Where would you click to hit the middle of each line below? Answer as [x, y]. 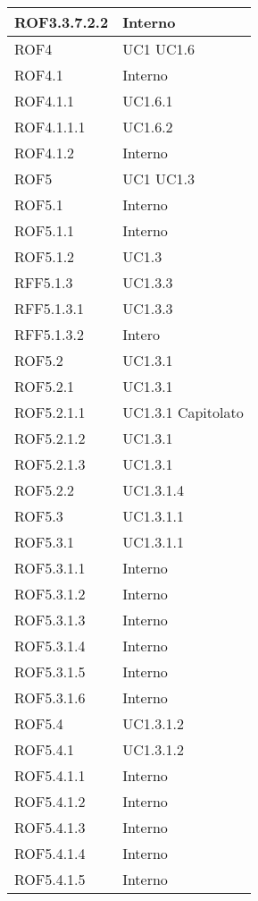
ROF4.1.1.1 [50, 127]
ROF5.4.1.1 [50, 775]
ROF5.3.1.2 [50, 594]
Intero [141, 334]
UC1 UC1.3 [159, 178]
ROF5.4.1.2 [50, 801]
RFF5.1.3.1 [50, 308]
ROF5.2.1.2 [50, 438]
